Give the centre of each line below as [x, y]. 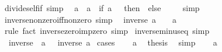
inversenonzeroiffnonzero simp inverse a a [90, 19]
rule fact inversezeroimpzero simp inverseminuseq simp [107, 31]
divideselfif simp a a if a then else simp [102, 8]
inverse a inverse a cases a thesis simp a [113, 42]
